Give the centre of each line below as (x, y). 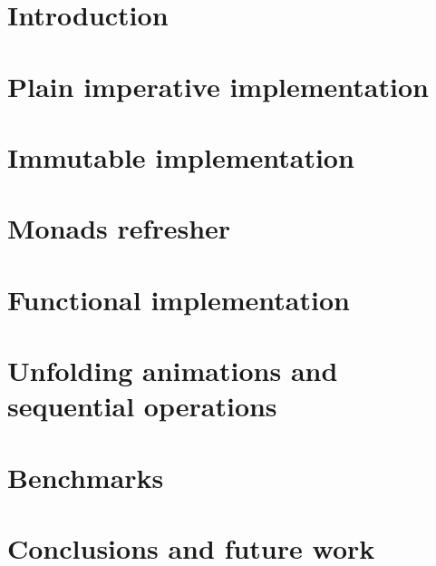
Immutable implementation (181, 156)
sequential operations (142, 406)
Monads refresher (119, 228)
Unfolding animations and (173, 371)
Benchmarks (86, 477)
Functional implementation (179, 299)
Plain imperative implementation (218, 86)
